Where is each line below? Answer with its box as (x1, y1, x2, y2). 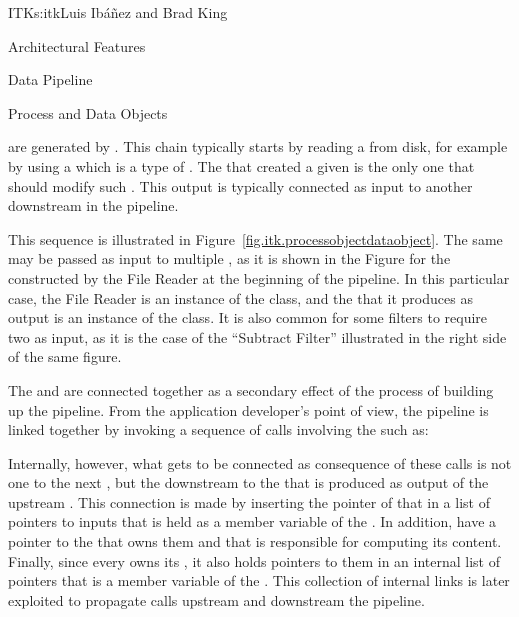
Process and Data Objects (8, 102, 168, 123)
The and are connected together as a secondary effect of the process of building (8, 379, 494, 400)
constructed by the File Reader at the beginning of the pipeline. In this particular (8, 267, 510, 288)
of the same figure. (8, 346, 122, 367)
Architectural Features (8, 35, 146, 56)
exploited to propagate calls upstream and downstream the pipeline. (8, 589, 425, 610)
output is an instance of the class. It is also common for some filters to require (8, 307, 488, 328)
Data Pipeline (8, 69, 93, 90)
